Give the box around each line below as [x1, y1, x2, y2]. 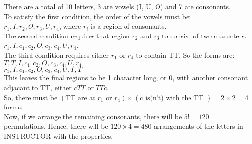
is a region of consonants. [91, 21, 167, 31]
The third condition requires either [4, 49, 109, 60]
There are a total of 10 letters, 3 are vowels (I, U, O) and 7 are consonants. [4, 1, 231, 11]
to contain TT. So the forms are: [136, 49, 235, 60]
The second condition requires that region [4, 30, 130, 40]
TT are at [65, 94, 95, 102]
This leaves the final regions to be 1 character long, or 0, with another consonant [4, 72, 248, 83]
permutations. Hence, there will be [4, 121, 108, 131]
